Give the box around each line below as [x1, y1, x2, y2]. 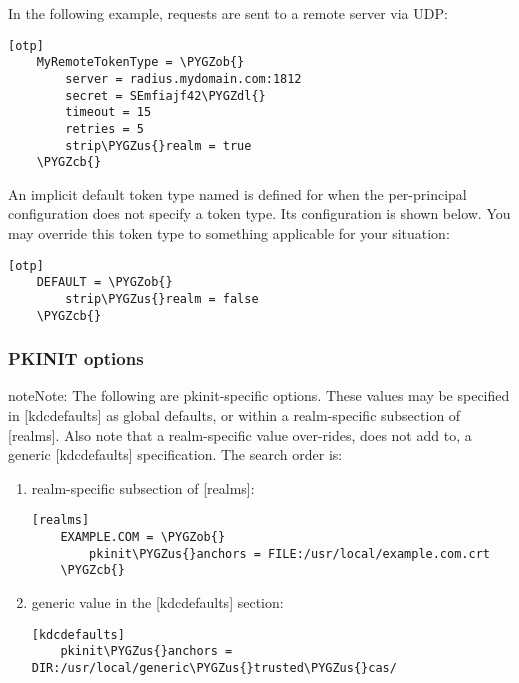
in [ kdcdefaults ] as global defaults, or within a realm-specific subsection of [8, 405, 461, 426]
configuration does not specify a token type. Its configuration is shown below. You [8, 203, 511, 224]
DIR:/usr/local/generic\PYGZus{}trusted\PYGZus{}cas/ [31, 660, 397, 675]
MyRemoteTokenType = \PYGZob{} [36, 55, 245, 70]
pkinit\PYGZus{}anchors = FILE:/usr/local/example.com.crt [89, 546, 490, 561]
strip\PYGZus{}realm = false [65, 291, 259, 306]
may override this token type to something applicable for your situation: [8, 223, 450, 244]
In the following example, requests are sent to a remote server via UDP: [8, 3, 448, 23]
